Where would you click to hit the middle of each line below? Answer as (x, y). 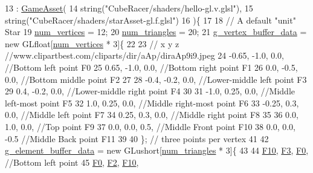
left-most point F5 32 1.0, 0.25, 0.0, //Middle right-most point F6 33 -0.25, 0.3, (152, 103)
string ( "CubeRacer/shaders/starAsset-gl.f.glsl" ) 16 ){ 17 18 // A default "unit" (150, 20)
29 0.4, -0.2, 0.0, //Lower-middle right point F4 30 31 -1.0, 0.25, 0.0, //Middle (150, 91)
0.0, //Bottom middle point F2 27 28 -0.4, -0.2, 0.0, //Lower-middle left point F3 (156, 79)
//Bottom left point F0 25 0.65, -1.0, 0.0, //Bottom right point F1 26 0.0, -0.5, (151, 67)
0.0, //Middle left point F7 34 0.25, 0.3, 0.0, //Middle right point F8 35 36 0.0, (152, 115)
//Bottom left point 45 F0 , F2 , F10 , (72, 162)
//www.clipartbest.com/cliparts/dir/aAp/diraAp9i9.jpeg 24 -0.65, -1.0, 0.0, (144, 55)
